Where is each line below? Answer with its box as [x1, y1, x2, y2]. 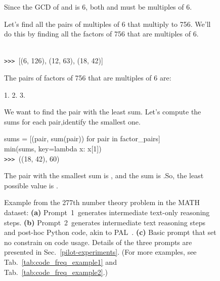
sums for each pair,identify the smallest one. [4, 116, 141, 127]
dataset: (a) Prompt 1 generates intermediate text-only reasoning [4, 207, 210, 218]
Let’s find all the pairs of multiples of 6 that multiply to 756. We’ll [4, 18, 211, 29]
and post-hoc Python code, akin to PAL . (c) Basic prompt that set [4, 227, 216, 237]
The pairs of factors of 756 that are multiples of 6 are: [4, 72, 171, 83]
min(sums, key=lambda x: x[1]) [4, 143, 102, 153]
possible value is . [4, 180, 58, 190]
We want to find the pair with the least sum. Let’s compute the [4, 106, 201, 117]
